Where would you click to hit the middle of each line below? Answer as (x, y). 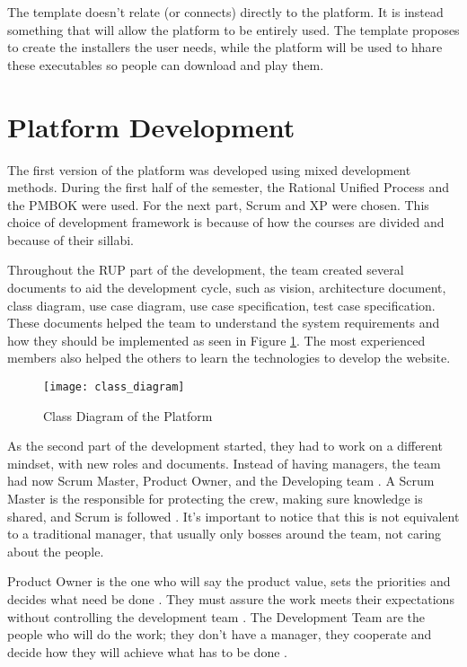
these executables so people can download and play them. (166, 64)
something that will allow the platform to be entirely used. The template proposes (233, 29)
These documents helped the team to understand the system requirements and (224, 323)
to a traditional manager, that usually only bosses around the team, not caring (225, 534)
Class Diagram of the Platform (128, 415)
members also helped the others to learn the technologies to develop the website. (229, 358)
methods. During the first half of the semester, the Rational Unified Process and (228, 187)
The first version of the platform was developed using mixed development (209, 169)
